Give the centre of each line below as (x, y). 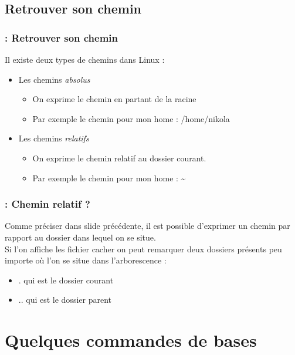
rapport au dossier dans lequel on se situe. (80, 237)
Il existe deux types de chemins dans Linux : (85, 59)
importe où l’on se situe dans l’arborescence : (86, 260)
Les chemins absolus (54, 79)
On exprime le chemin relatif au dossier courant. (119, 158)
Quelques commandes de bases (131, 340)
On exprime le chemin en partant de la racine (114, 99)
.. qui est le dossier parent (65, 300)
